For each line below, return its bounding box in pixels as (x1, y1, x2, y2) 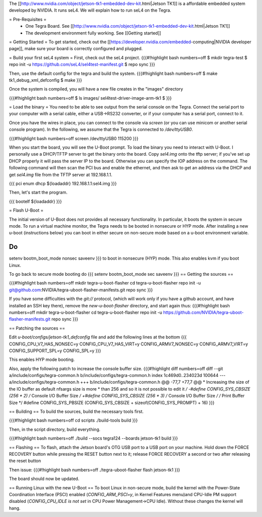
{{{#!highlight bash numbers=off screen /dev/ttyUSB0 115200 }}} (9, 135, 139, 141)
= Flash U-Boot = (9, 207, 44, 214)
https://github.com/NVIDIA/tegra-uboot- (163, 309, 244, 315)
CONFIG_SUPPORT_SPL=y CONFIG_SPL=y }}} (9, 348, 101, 354)
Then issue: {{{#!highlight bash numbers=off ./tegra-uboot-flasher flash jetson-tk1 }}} (9, 467, 180, 473)
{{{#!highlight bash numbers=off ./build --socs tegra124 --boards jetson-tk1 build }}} (9, 435, 178, 441)
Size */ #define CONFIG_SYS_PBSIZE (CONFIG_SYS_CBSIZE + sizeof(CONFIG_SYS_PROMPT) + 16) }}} (9, 399, 215, 406)
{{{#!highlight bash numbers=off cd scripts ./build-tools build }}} (9, 417, 138, 423)
